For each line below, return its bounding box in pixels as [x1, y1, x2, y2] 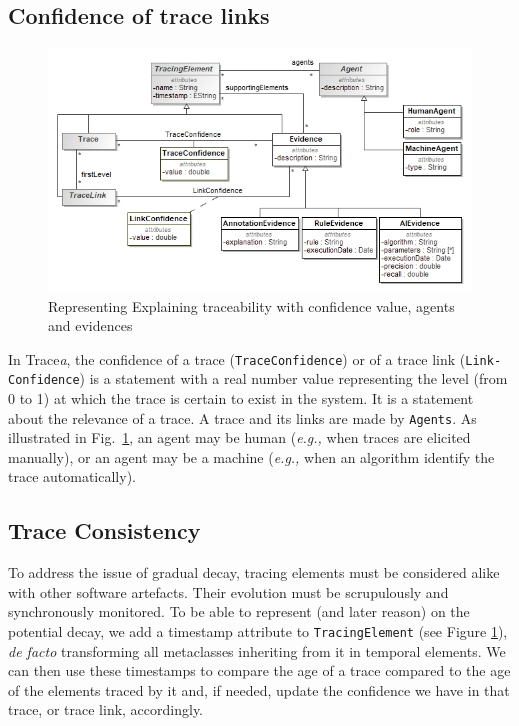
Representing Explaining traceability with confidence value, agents [48, 295, 455, 316]
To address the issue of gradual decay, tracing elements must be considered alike [8, 562, 500, 583]
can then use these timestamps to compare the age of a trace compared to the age [8, 660, 511, 681]
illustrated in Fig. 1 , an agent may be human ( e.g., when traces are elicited [8, 427, 471, 448]
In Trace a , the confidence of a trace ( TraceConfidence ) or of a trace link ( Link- [8, 348, 502, 369]
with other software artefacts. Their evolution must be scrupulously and [8, 581, 449, 602]
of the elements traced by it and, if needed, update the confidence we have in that [8, 679, 510, 700]
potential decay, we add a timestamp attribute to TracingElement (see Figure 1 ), [8, 621, 508, 642]
